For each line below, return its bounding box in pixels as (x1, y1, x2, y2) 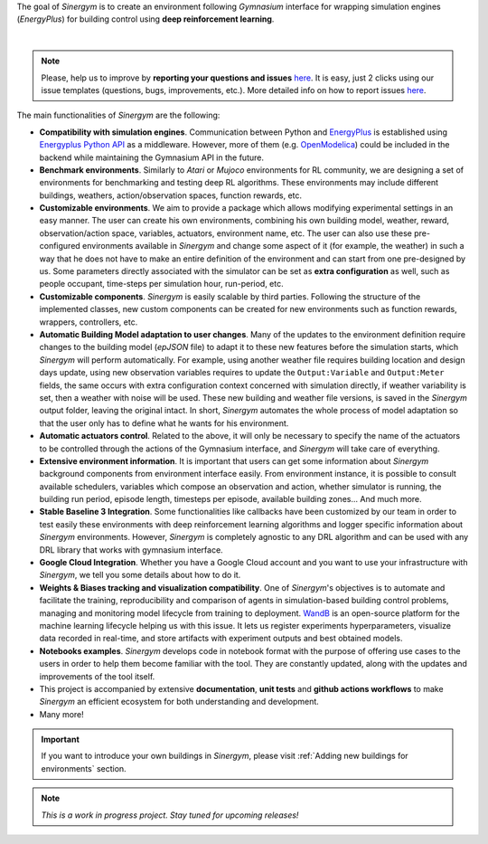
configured (39, 241, 80, 251)
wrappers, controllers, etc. (39, 317, 138, 327)
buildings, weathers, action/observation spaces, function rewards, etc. (39, 190, 303, 201)
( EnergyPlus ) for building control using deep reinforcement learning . (16, 14, 275, 24)
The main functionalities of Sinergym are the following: (16, 109, 221, 121)
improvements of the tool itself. (39, 670, 155, 682)
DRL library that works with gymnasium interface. (39, 544, 223, 555)
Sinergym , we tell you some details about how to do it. (39, 570, 241, 581)
